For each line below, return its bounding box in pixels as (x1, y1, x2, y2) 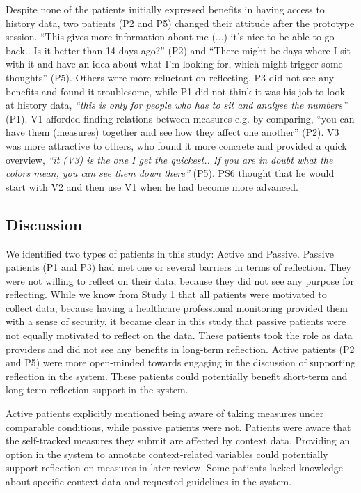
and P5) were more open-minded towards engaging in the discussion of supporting (6, 355, 356, 370)
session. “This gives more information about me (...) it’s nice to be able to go (6, 29, 335, 44)
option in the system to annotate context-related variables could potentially (6, 446, 328, 461)
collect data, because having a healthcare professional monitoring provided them (6, 300, 348, 315)
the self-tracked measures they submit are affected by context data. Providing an (6, 433, 351, 448)
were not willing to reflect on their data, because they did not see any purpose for (6, 273, 354, 288)
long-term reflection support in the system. (6, 382, 188, 397)
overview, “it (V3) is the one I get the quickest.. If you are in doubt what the (6, 152, 333, 166)
